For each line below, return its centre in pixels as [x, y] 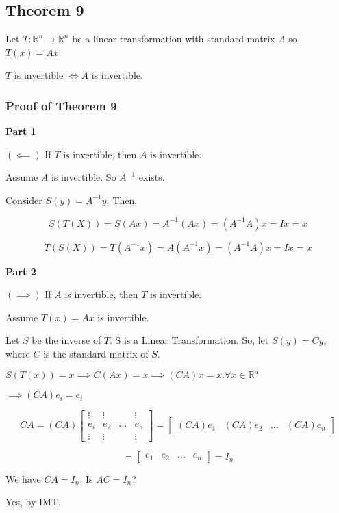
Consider [24, 200]
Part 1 [21, 131]
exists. [152, 177]
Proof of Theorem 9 [61, 105]
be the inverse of [66, 340]
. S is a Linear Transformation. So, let [189, 340]
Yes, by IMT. [33, 502]
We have [23, 478]
